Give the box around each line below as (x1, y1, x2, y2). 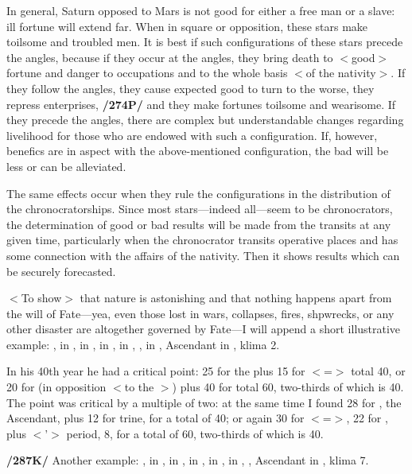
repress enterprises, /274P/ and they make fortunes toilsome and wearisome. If (6, 95, 396, 112)
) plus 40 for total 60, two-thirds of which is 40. (172, 379, 404, 395)
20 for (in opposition (6, 379, 107, 395)
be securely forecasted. (6, 262, 116, 279)
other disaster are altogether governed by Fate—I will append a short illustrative (6, 321, 401, 337)
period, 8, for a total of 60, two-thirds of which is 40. (66, 425, 324, 441)
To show (21, 289, 62, 306)
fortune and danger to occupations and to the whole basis (6, 64, 288, 81)
